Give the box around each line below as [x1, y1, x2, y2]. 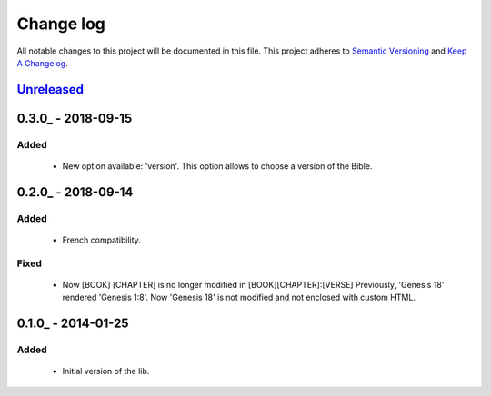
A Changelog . [16, 57, 68, 68]
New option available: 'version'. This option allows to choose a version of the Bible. [62, 160, 373, 172]
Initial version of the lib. [62, 366, 150, 377]
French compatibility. [62, 234, 141, 245]
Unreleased [16, 82, 85, 97]
